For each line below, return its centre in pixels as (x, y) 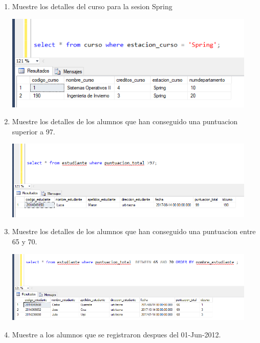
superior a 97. (34, 131)
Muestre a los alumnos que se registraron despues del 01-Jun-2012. (116, 334)
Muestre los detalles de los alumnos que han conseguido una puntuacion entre (134, 231)
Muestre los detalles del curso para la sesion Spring (92, 6)
